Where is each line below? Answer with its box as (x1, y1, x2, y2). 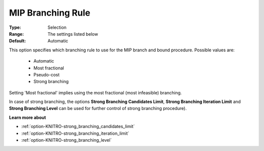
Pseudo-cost (33, 71, 60, 78)
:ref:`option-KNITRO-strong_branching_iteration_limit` (21, 130, 130, 136)
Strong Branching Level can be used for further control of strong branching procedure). (9, 106, 187, 111)
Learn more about (9, 114, 46, 120)
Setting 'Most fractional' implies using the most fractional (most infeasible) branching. (9, 89, 182, 95)
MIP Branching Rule (9, 7, 90, 18)
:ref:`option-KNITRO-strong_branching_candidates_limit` (21, 124, 135, 129)
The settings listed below (47, 31, 98, 37)
